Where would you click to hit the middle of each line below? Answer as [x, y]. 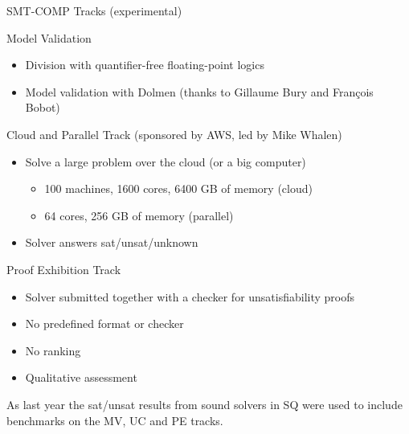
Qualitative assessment [81, 377]
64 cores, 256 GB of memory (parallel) [139, 215]
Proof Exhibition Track [64, 269]
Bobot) [43, 107]
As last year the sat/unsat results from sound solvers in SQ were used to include [204, 404]
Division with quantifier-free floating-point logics [145, 65]
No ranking [53, 350]
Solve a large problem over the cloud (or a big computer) [166, 161]
